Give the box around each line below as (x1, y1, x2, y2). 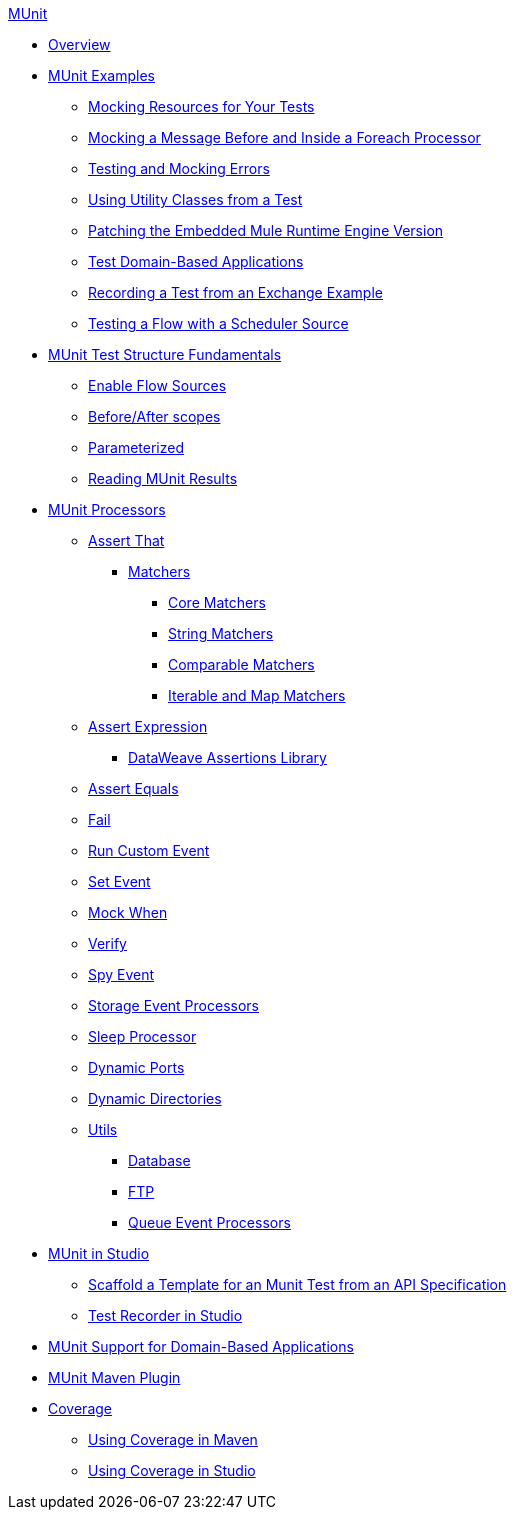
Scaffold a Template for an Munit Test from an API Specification (88, 1276, 507, 1293)
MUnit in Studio (48, 1245, 150, 1262)
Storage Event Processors (88, 997, 259, 1014)
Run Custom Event (88, 842, 210, 859)
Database (128, 1152, 191, 1169)
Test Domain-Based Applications (88, 253, 304, 270)
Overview (48, 36, 111, 53)
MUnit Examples (48, 67, 155, 84)
